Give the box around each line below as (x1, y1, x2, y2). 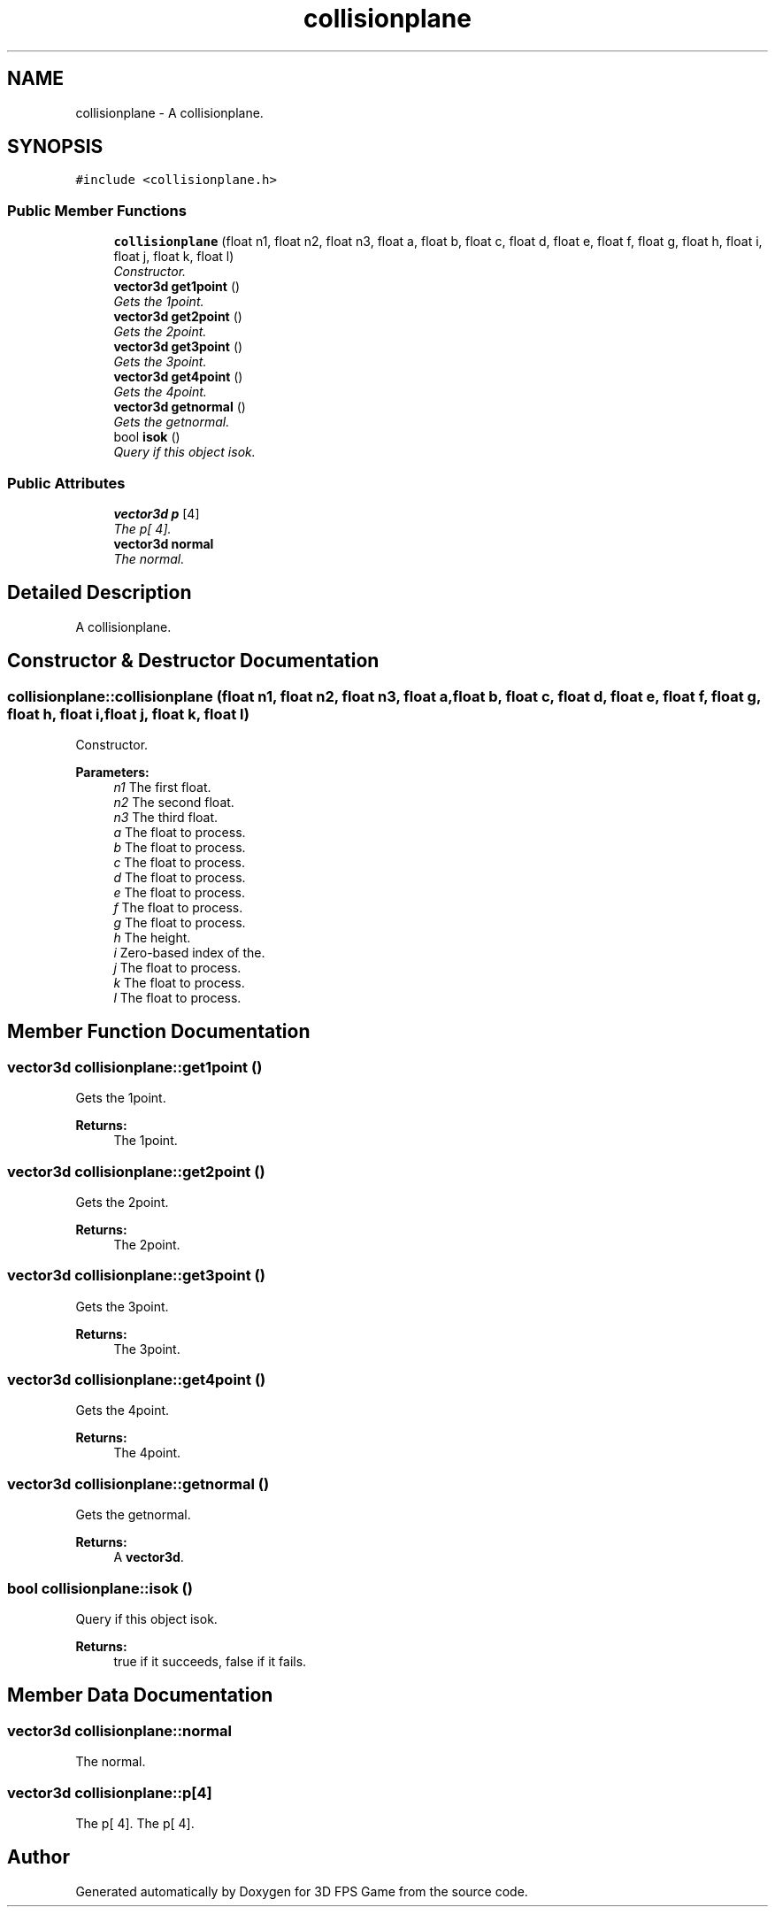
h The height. (113, 930, 191, 945)
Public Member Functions (7, 201, 187, 219)
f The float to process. (113, 900, 243, 915)
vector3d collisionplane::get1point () (7, 1057, 263, 1076)
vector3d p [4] (113, 505, 200, 521)
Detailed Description (7, 581, 192, 604)
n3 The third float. (113, 810, 219, 825)
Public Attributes (7, 473, 126, 492)
